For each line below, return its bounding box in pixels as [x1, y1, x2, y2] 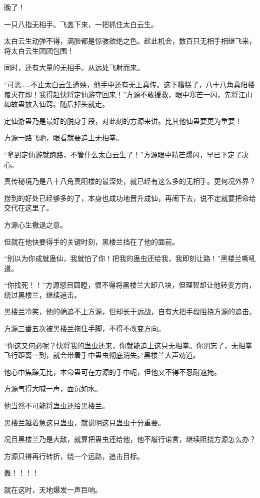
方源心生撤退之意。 [4, 219, 67, 229]
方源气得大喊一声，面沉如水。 [4, 383, 102, 394]
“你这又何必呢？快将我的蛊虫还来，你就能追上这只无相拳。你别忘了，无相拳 [4, 340, 252, 350]
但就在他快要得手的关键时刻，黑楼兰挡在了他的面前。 [4, 236, 179, 246]
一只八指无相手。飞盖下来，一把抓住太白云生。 [4, 19, 158, 29]
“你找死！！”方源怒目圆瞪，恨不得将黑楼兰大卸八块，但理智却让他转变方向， [4, 280, 256, 290]
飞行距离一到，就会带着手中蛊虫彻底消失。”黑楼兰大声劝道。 [4, 350, 200, 360]
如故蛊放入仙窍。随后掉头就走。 [4, 99, 109, 109]
